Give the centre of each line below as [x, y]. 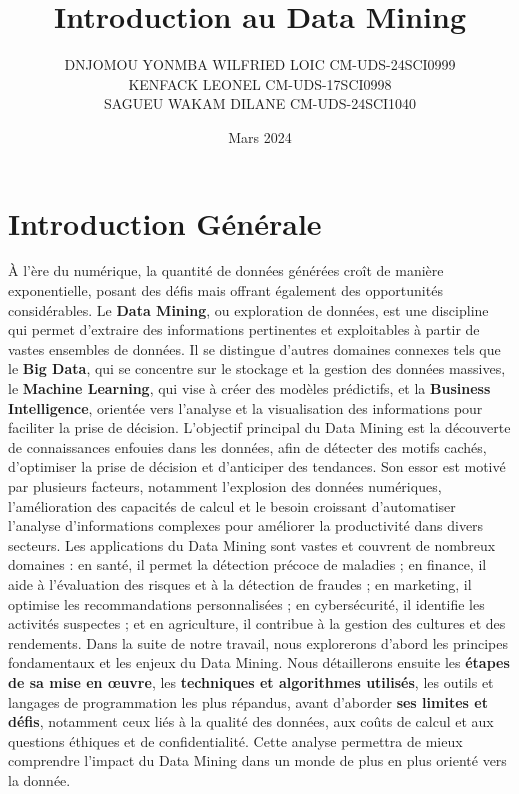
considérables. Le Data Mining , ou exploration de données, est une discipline [248, 309]
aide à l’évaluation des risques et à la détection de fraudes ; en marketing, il [240, 583]
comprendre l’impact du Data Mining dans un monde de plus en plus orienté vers [257, 760]
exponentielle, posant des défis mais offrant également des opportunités [225, 290]
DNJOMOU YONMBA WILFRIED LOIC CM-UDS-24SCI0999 [260, 64]
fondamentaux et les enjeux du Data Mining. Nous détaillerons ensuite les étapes [259, 662]
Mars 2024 [260, 136]
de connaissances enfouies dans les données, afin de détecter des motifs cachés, [247, 446]
